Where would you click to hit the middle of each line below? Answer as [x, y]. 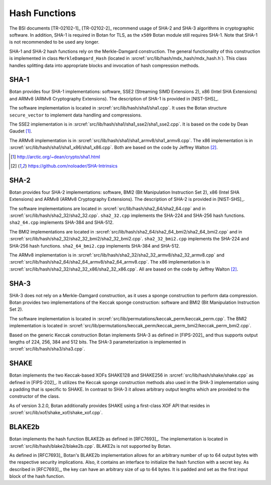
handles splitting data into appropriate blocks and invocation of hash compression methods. [104, 65]
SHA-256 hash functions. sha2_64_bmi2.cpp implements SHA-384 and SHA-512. [95, 246]
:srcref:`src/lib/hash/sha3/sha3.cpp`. [47, 349]
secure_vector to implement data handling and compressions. [76, 115]
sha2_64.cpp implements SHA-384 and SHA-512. [61, 222]
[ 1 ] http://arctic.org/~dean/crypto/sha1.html [55, 157]
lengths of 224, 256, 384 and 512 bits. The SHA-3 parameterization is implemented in [98, 342]
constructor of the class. [35, 396]
